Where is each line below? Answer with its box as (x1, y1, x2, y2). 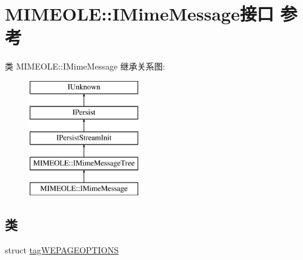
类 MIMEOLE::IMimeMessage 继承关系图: (5, 60, 165, 73)
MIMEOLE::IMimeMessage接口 (5, 1, 274, 26)
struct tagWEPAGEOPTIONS (5, 243, 119, 256)
